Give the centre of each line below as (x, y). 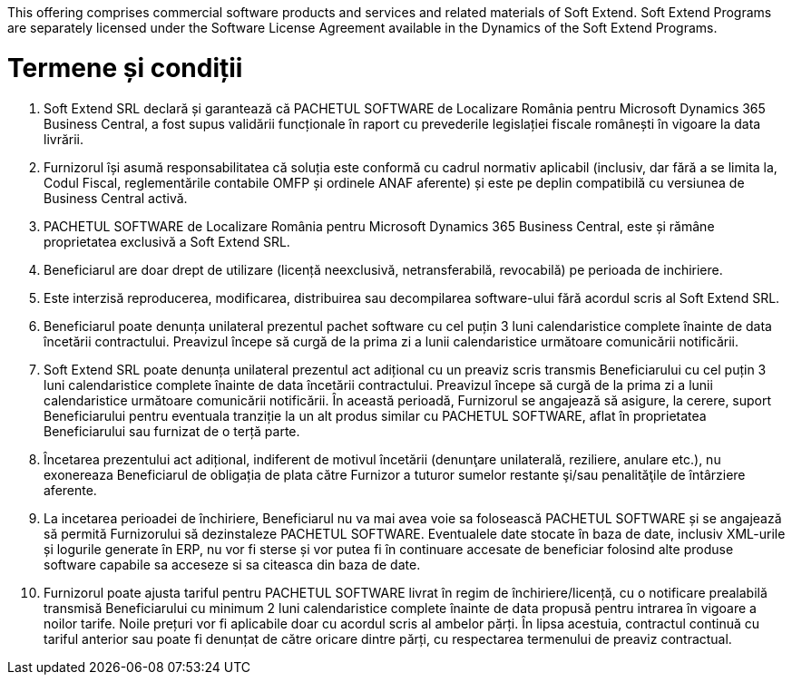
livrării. (64, 139)
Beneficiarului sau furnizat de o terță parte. (172, 431)
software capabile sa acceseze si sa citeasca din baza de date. (232, 564)
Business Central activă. (116, 198)
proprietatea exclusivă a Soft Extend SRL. (167, 241)
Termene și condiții (125, 68)
